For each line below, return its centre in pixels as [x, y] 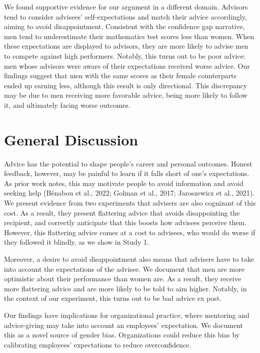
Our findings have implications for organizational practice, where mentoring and [127, 315]
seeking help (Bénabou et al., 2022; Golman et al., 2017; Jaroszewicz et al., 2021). [129, 193]
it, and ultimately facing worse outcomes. [67, 105]
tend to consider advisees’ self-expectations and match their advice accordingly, [125, 16]
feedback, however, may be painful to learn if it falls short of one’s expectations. [127, 173]
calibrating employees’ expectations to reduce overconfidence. [98, 344]
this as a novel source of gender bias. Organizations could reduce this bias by [122, 335]
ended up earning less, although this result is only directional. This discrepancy [126, 85]
